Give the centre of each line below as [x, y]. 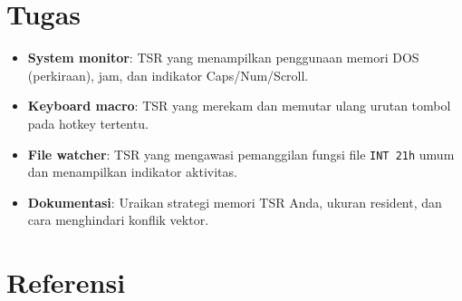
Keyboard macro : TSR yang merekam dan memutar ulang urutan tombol [239, 106]
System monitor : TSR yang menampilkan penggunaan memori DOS [223, 58]
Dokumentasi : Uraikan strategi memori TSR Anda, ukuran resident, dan [235, 202]
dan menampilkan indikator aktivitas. [132, 172]
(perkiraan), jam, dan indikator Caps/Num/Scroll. [168, 75]
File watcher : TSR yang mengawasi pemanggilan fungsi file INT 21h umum [241, 154]
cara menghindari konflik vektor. [118, 220]
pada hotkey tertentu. [88, 123]
